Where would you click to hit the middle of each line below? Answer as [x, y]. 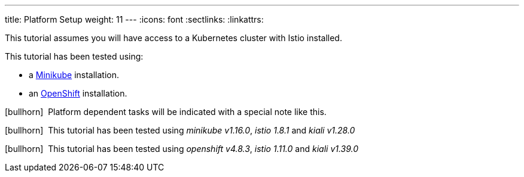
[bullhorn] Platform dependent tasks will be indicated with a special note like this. [166, 112]
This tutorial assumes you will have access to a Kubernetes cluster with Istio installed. [173, 38]
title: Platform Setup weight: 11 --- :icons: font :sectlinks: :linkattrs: [134, 19]
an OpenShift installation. [78, 93]
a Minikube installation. [74, 75]
